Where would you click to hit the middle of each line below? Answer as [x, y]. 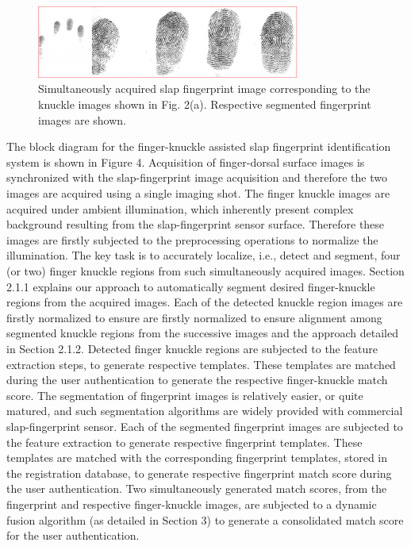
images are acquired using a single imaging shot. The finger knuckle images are [198, 193]
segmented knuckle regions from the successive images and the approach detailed [203, 333]
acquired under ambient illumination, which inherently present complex [180, 208]
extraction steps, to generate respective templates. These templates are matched [201, 364]
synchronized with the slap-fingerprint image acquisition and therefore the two [197, 177]
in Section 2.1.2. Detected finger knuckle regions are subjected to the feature [192, 348]
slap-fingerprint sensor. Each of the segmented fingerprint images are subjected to [205, 426]
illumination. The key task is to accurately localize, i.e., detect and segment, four [204, 255]
